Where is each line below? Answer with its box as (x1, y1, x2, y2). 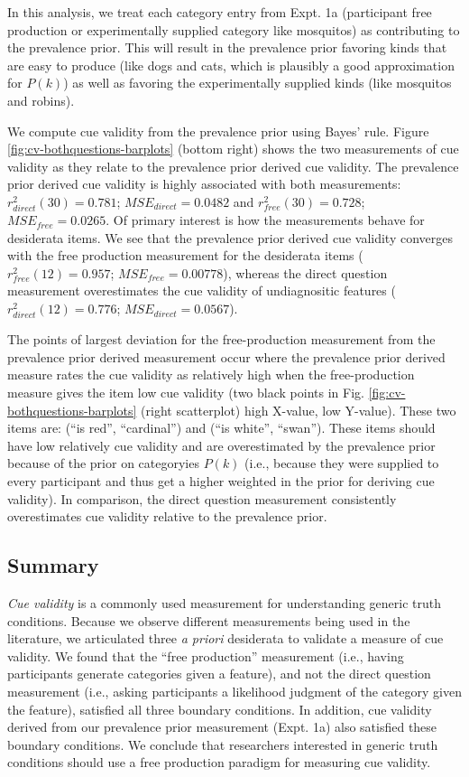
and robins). (7, 90, 75, 109)
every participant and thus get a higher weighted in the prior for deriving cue (7, 471, 435, 490)
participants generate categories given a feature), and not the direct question (7, 664, 431, 683)
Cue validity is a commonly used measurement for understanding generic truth (7, 593, 442, 612)
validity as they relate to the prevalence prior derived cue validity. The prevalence (7, 156, 459, 175)
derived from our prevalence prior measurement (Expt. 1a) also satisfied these (7, 717, 437, 736)
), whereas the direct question (223, 263, 388, 282)
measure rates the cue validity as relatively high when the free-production (7, 365, 415, 384)
